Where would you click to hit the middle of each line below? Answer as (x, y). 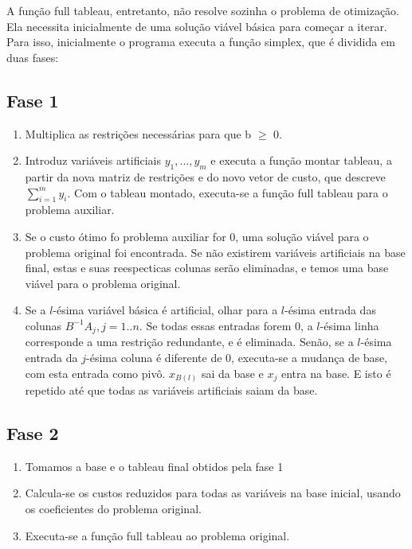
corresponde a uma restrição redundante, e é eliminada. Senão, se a (189, 342)
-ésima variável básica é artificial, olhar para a (165, 310)
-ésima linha (349, 325)
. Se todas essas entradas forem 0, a (226, 325)
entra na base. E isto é (336, 373)
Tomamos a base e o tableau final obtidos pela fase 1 (154, 466)
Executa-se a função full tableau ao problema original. (157, 535)
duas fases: (33, 57)
